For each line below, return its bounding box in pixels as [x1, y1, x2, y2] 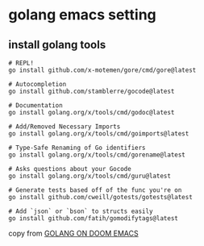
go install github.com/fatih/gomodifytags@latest [8, 215, 179, 223]
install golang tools [8, 38, 106, 52]
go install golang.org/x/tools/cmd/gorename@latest [8, 151, 185, 159]
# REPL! [8, 59, 35, 67]
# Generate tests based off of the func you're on [8, 186, 182, 194]
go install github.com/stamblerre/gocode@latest [8, 87, 175, 95]
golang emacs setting [8, 6, 157, 24]
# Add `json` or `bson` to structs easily [8, 207, 153, 215]
